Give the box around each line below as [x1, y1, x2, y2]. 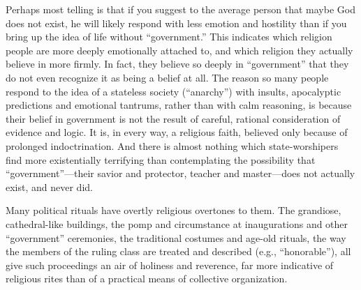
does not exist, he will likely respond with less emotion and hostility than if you [6, 15, 347, 30]
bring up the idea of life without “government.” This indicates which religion [6, 29, 332, 44]
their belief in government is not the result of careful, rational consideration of [6, 111, 341, 125]
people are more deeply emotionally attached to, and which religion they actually [6, 43, 353, 57]
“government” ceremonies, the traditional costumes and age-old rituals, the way [6, 230, 346, 245]
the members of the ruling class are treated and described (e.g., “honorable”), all [6, 244, 351, 259]
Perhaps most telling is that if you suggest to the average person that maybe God [6, 2, 355, 16]
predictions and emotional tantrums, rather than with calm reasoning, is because [6, 98, 352, 112]
